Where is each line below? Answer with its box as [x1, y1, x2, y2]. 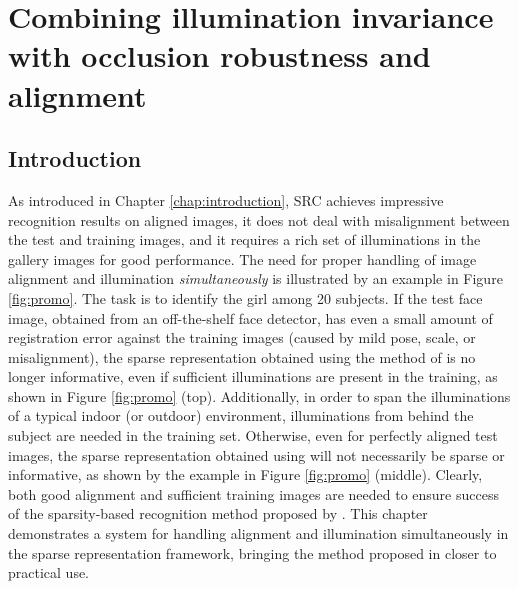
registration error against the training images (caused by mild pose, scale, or [8, 327, 476, 348]
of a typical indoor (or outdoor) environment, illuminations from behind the [8, 405, 474, 426]
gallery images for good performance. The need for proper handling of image [8, 248, 477, 269]
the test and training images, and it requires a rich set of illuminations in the [8, 229, 481, 250]
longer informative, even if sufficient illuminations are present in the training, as [8, 366, 498, 387]
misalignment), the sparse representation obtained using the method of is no [8, 346, 476, 367]
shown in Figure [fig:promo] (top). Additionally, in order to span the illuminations [8, 385, 511, 406]
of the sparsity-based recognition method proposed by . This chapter [8, 503, 428, 524]
